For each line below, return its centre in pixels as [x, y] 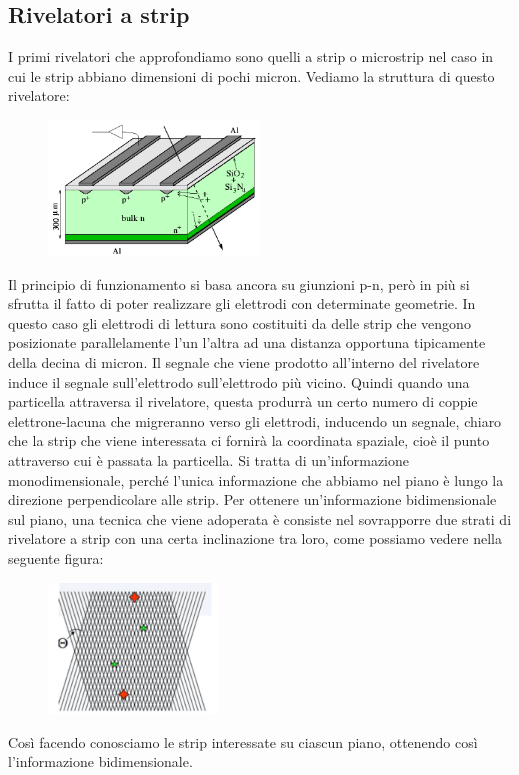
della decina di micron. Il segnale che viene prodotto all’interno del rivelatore [244, 361]
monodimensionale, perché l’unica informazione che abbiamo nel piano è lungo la [256, 479]
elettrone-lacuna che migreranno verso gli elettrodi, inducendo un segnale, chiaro [255, 420]
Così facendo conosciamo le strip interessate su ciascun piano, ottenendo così [243, 741]
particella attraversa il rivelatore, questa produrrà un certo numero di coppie [243, 401]
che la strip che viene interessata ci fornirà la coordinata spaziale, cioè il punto [249, 440]
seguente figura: [56, 557]
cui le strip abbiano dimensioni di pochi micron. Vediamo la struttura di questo [251, 75]
